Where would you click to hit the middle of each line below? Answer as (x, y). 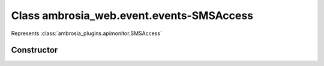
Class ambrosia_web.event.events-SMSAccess (132, 15)
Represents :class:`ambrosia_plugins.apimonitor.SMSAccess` (86, 33)
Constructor (34, 50)
